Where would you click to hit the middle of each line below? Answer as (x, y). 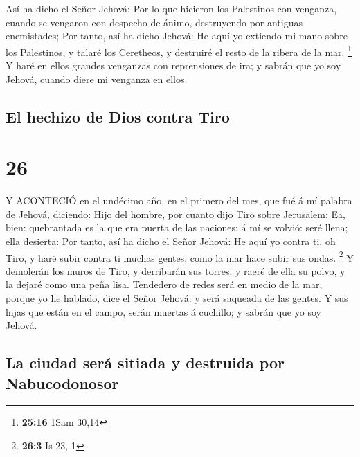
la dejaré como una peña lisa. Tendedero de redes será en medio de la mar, (164, 284)
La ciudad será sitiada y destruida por (145, 362)
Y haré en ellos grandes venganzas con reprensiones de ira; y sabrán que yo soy (173, 65)
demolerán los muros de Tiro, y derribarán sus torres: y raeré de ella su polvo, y (175, 270)
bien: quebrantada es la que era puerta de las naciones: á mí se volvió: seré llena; (177, 227)
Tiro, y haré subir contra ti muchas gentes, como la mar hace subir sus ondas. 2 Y (180, 256)
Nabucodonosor (62, 383)
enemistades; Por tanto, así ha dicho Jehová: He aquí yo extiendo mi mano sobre (177, 36)
